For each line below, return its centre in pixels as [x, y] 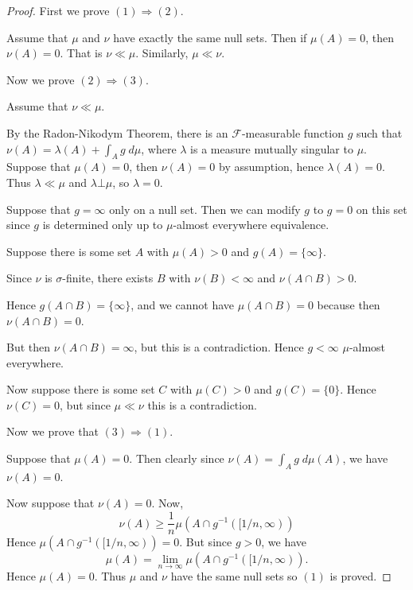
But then [29, 347]
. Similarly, [162, 53]
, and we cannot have [183, 304]
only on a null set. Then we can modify [205, 209]
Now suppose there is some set [81, 389]
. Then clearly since [177, 458]
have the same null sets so [234, 576]
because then [349, 304]
